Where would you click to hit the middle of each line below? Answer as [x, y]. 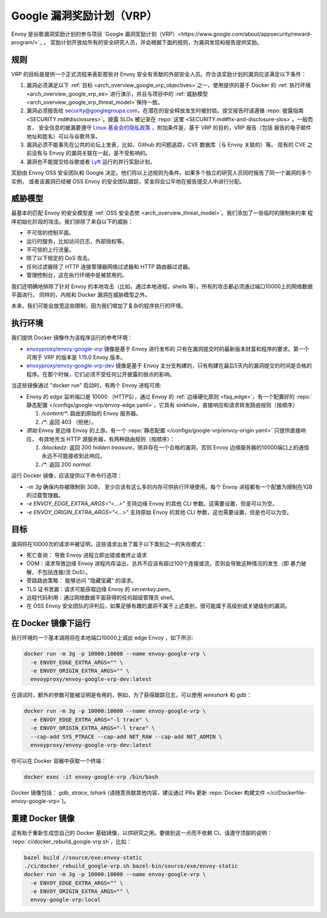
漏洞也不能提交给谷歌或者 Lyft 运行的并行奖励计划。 [91, 161]
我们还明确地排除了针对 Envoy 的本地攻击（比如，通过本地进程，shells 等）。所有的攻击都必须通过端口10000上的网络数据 [162, 286]
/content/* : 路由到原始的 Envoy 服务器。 [91, 414]
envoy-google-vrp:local [66, 900]
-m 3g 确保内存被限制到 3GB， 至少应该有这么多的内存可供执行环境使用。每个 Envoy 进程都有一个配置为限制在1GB [170, 487]
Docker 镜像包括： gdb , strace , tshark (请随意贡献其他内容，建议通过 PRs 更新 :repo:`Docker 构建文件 [138, 792]
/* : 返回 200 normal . [67, 464]
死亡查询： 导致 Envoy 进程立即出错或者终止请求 [87, 555]
